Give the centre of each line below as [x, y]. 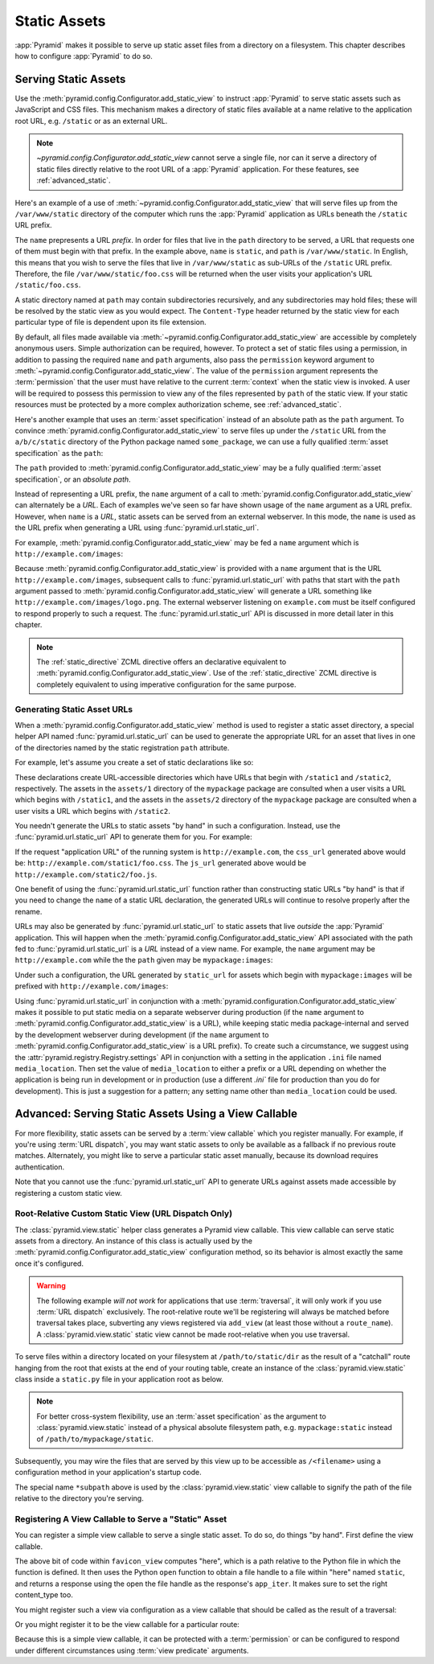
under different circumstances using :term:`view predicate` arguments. [132, 1650]
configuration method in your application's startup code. [108, 1473]
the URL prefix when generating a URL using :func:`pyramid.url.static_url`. [137, 528]
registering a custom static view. [68, 1193]
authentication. [40, 1167]
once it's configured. [49, 1263]
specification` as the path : [59, 453]
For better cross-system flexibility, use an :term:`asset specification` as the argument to [182, 1416]
